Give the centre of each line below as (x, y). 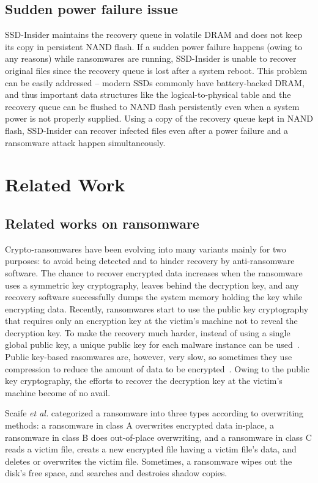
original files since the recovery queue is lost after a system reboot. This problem (156, 70)
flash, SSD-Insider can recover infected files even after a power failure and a (147, 130)
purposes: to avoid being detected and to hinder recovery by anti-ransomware (150, 261)
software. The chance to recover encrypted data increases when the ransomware (154, 272)
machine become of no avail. (58, 392)
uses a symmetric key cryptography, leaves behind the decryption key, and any (152, 285)
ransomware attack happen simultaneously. (85, 142)
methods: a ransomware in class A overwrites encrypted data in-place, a (139, 425)
